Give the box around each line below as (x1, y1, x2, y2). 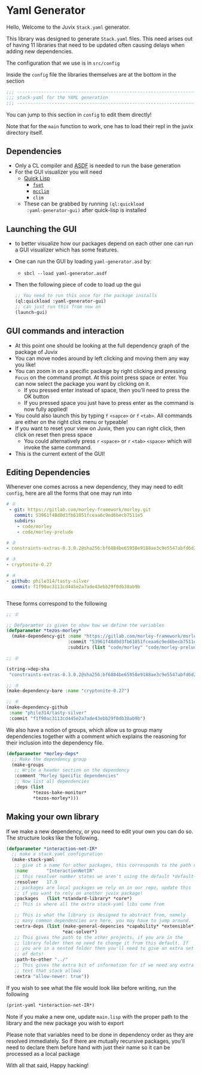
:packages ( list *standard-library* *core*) (14, 896, 133, 902)
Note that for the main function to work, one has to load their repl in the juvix (6, 122, 193, 129)
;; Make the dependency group (11, 756, 87, 762)
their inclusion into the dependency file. (6, 739, 104, 746)
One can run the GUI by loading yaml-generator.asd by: (14, 258, 151, 265)
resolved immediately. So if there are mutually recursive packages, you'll (6, 1037, 185, 1044)
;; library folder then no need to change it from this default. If (14, 940, 188, 946)
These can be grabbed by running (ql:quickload (23, 200, 145, 207)
